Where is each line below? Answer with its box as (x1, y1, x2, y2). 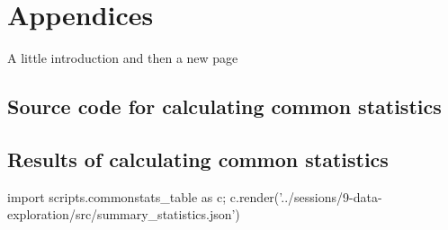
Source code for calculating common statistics (7, 93, 442, 120)
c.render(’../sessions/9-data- (229, 187, 382, 206)
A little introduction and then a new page (7, 49, 238, 67)
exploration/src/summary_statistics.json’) (7, 205, 240, 224)
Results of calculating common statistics (7, 145, 389, 172)
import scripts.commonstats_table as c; (7, 187, 227, 206)
